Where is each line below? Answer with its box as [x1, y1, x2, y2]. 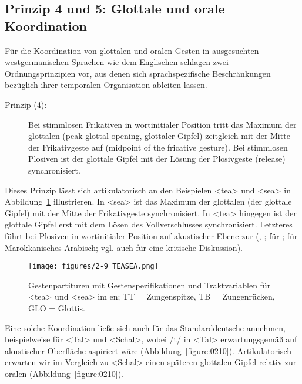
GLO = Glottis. [28, 301, 85, 314]
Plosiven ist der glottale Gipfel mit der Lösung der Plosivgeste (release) [28, 152, 286, 165]
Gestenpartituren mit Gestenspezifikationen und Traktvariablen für [28, 278, 271, 291]
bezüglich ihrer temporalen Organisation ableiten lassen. [5, 79, 207, 91]
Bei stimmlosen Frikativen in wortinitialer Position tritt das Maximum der [28, 118, 297, 130]
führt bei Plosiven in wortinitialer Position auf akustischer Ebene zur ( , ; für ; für [5, 229, 298, 242]
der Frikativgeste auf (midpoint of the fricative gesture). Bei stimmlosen [28, 141, 288, 153]
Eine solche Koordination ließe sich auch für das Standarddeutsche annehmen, [5, 321, 286, 334]
